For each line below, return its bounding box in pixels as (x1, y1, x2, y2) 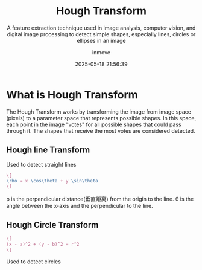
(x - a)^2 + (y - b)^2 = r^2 (6, 241, 80, 247)
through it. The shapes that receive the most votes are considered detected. (6, 127, 195, 134)
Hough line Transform (6, 145, 90, 155)
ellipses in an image (77, 37, 126, 44)
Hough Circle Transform (6, 219, 99, 230)
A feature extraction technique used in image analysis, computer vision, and (7, 24, 196, 31)
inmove (92, 48, 110, 56)
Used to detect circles (6, 258, 62, 265)
